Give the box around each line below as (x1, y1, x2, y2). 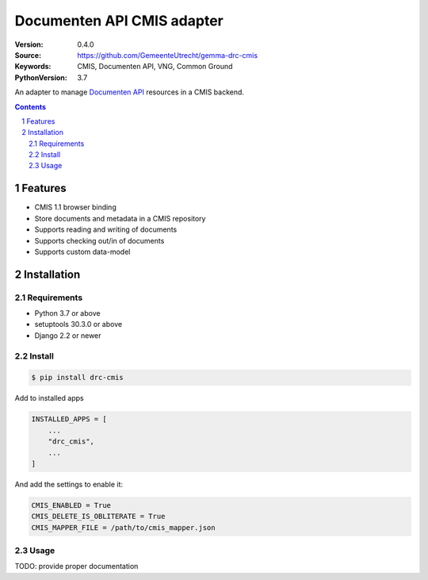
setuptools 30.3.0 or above (34, 320, 123, 329)
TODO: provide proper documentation (14, 562, 139, 571)
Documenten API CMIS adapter (14, 12, 224, 29)
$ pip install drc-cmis (31, 373, 124, 382)
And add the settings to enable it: (14, 479, 123, 489)
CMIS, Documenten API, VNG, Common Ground (77, 62, 233, 71)
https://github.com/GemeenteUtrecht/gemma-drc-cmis (77, 50, 258, 60)
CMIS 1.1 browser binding (34, 202, 117, 212)
